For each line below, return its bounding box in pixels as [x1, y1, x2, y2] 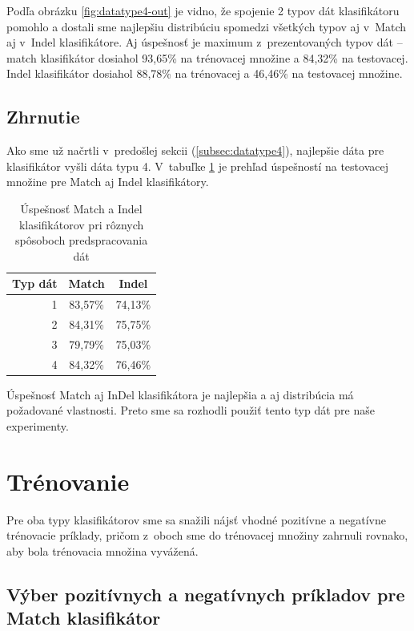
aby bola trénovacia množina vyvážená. [6, 542, 199, 559]
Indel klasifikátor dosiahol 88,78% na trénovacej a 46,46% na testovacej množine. [6, 65, 403, 82]
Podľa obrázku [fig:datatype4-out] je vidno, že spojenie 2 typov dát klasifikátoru [6, 2, 400, 18]
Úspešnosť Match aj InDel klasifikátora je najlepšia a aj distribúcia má [6, 386, 354, 402]
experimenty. [6, 417, 69, 434]
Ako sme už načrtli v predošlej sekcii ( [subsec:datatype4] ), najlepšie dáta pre [6, 142, 384, 159]
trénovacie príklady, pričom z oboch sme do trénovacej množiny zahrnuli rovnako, [6, 527, 408, 544]
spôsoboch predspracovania [14, 232, 148, 249]
